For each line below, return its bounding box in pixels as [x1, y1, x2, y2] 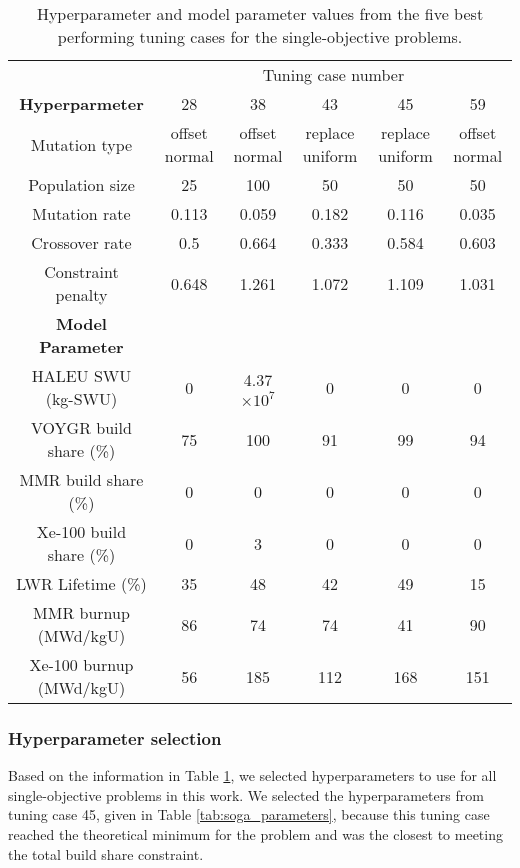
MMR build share [19, 468, 144, 491]
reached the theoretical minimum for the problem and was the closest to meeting [8, 824, 503, 844]
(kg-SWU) [45, 387, 118, 410]
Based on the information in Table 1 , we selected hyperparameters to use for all [8, 765, 497, 786]
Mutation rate [32, 202, 131, 225]
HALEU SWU [31, 364, 132, 387]
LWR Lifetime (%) [16, 572, 147, 595]
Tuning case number [262, 63, 405, 86]
